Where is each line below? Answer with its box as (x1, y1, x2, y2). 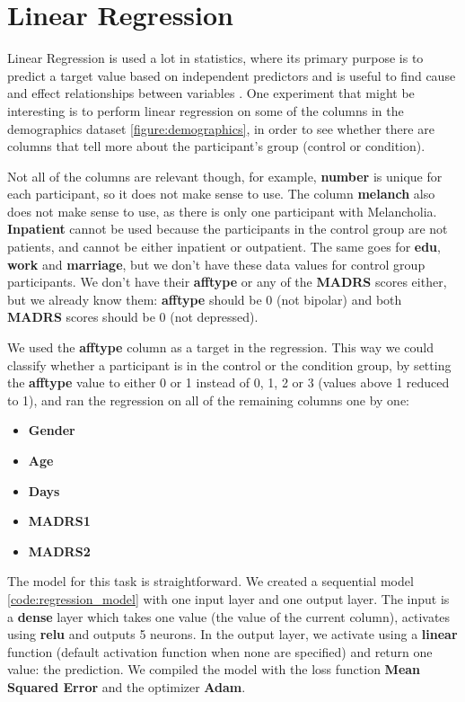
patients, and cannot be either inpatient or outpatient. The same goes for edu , (7, 237, 441, 256)
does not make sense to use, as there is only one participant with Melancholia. (7, 201, 437, 220)
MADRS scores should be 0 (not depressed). (7, 307, 259, 326)
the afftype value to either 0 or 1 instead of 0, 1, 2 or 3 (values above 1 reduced (7, 373, 450, 392)
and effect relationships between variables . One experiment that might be (7, 84, 415, 102)
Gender (28, 421, 75, 440)
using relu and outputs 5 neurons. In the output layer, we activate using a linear (7, 625, 458, 644)
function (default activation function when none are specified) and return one (7, 642, 433, 661)
